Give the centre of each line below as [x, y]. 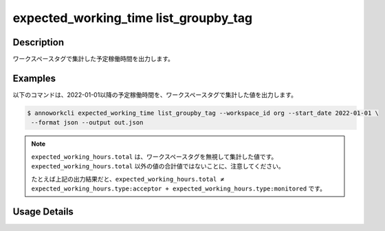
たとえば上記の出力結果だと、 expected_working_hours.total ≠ [128, 179]
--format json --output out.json [87, 123]
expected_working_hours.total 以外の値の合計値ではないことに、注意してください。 [158, 166]
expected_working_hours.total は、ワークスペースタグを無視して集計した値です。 [154, 156]
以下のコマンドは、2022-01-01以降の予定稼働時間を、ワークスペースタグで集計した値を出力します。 [155, 95]
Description [38, 42]
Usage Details [43, 211]
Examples [34, 78]
